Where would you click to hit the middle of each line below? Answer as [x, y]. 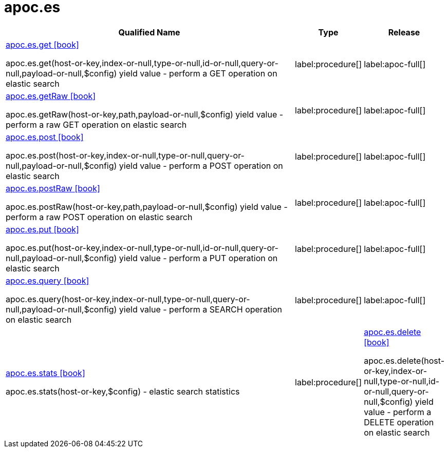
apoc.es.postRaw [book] [53, 188]
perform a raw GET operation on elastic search [96, 124]
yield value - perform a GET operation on [198, 73]
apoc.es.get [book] [42, 44]
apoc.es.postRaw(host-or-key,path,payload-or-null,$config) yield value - [147, 207]
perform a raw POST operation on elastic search [99, 217]
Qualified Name [149, 32]
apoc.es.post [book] [45, 137]
